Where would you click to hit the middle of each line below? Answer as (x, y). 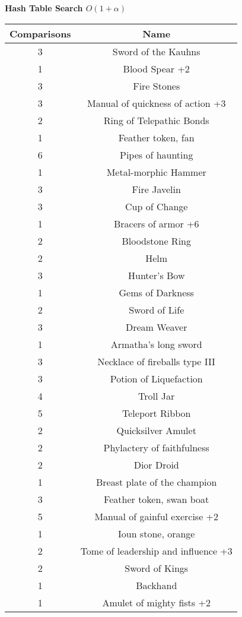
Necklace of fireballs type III (156, 361)
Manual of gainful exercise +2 (157, 516)
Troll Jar (157, 395)
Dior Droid (156, 464)
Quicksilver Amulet (156, 430)
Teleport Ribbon (157, 413)
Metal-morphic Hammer (156, 172)
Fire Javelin (156, 189)
